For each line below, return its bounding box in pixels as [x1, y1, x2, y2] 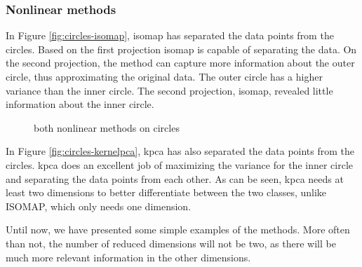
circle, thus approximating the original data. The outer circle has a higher [6, 69, 323, 83]
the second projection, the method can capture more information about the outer [6, 55, 355, 70]
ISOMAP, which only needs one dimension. [6, 198, 192, 213]
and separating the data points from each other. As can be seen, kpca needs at [6, 171, 344, 186]
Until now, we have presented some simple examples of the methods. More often [6, 222, 350, 237]
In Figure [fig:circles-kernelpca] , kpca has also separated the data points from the [6, 144, 355, 158]
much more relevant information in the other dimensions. [6, 249, 251, 264]
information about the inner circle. [6, 97, 154, 111]
